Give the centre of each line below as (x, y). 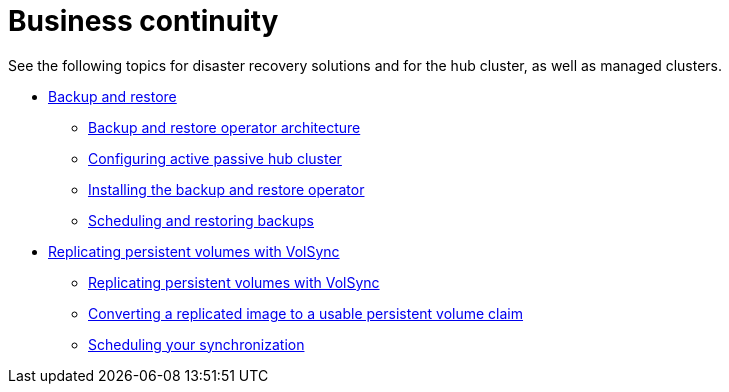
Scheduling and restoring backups (201, 220)
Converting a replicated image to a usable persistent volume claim (306, 313)
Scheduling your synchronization (196, 344)
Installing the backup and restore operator (226, 189)
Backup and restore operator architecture (224, 127)
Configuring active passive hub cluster (215, 158)
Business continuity (143, 21)
